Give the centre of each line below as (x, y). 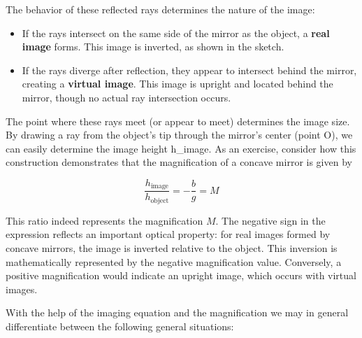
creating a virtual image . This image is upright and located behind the (178, 84)
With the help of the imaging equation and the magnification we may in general (177, 312)
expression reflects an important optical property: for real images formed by (168, 234)
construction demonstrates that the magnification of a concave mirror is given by (179, 162)
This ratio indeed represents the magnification (104, 220)
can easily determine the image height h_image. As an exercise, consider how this (181, 148)
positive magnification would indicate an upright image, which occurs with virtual (181, 275)
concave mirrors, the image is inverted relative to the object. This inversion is (172, 248)
